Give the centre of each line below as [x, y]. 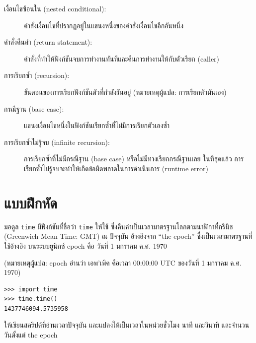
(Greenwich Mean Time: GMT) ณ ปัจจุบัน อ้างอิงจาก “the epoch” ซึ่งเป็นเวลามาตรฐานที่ [128, 236]
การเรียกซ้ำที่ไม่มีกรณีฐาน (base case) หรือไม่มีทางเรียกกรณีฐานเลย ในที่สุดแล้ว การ [134, 159]
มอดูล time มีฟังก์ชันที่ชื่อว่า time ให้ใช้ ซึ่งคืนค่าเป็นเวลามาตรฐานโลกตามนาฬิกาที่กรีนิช [119, 226]
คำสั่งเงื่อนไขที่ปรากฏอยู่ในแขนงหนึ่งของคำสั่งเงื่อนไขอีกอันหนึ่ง [104, 25]
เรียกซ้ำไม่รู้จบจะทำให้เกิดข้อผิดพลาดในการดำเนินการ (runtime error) [116, 168]
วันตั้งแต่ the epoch [31, 335]
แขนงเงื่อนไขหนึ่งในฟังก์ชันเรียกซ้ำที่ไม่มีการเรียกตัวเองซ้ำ [97, 125]
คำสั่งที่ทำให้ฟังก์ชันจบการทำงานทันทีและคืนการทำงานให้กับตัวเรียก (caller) [122, 58]
